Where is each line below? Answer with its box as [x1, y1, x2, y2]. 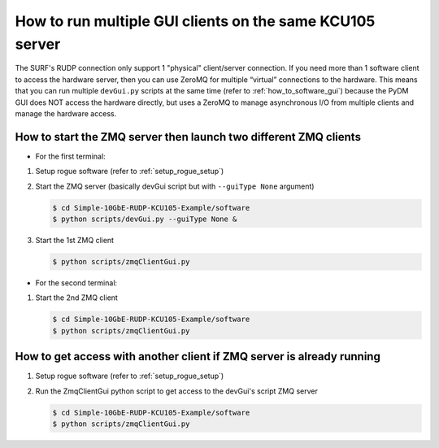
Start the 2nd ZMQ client [35, 293, 118, 302]
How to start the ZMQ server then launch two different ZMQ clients [15, 130, 362, 144]
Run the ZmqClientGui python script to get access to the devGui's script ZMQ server [35, 386, 319, 396]
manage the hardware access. [15, 108, 117, 118]
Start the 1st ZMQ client [35, 235, 114, 245]
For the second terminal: [35, 277, 118, 288]
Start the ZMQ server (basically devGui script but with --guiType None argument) [35, 181, 315, 191]
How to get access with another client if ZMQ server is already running [15, 350, 381, 363]
